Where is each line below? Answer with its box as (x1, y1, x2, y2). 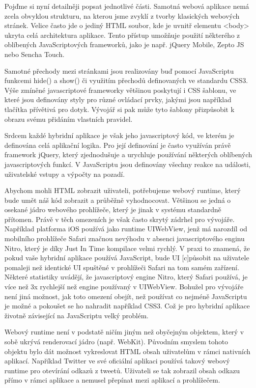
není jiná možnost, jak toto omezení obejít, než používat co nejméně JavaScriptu (4, 291, 247, 301)
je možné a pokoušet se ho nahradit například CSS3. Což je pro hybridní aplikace (4, 301, 250, 311)
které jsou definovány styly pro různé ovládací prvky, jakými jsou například (4, 94, 231, 105)
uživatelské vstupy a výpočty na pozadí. (4, 168, 125, 179)
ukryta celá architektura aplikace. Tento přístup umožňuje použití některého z (4, 29, 240, 40)
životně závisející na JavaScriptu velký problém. (4, 310, 149, 320)
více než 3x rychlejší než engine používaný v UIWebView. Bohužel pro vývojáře (4, 281, 244, 292)
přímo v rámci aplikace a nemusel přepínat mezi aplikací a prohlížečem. (4, 375, 220, 385)
